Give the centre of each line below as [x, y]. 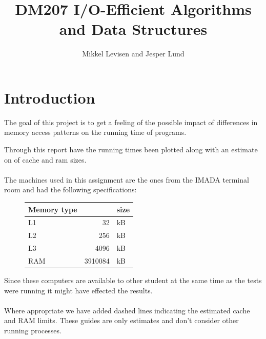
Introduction [50, 97]
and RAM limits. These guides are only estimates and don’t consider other [121, 320]
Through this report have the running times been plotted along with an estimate [131, 149]
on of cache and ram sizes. [45, 159]
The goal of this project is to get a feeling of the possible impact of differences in [131, 122]
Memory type [53, 209]
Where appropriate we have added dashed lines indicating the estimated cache [127, 310]
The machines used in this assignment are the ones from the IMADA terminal [127, 179]
